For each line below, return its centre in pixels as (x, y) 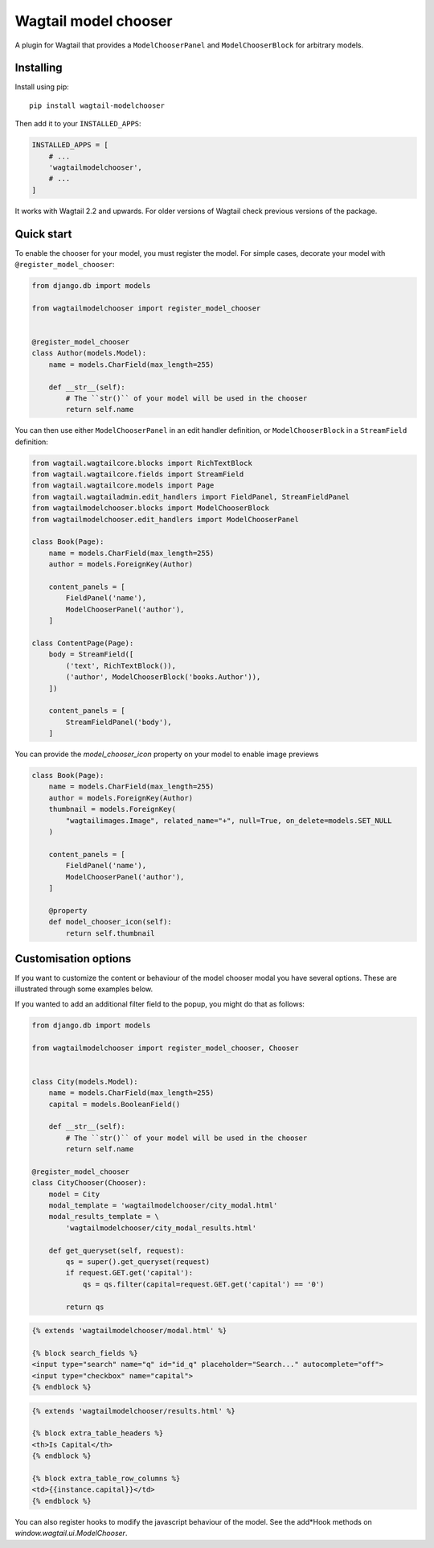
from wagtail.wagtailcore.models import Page (123, 486)
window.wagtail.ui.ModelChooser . (71, 1534)
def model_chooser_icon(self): (110, 922)
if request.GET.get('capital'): (129, 1273)
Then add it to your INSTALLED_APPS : (78, 124)
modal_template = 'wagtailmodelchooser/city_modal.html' (163, 1206)
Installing (39, 68)
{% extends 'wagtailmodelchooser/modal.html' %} (129, 1331)
